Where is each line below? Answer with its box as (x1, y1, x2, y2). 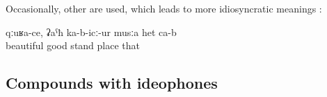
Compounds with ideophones (6, 72, 218, 94)
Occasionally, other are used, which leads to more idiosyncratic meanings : (6, 1, 322, 15)
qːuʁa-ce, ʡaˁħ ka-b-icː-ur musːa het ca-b (6, 24, 177, 39)
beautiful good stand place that (6, 38, 141, 53)
